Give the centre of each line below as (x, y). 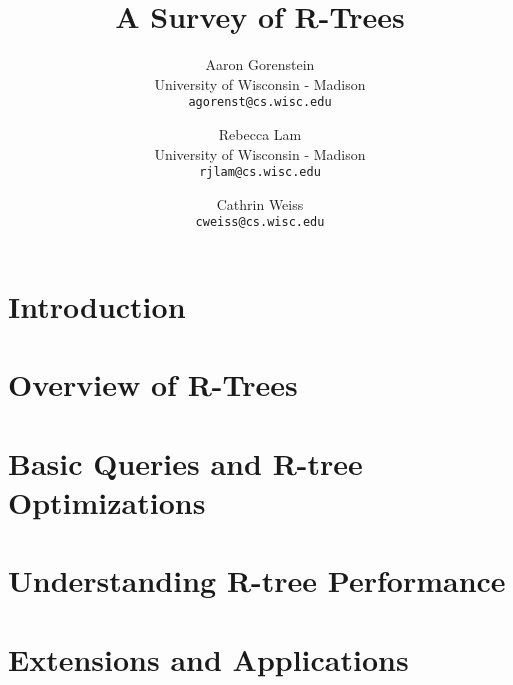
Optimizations (107, 502)
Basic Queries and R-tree (185, 462)
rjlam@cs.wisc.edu (260, 172)
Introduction (97, 306)
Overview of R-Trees (153, 384)
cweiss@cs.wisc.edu (260, 222)
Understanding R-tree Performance (257, 580)
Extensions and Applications (208, 658)
